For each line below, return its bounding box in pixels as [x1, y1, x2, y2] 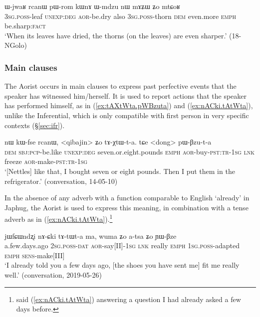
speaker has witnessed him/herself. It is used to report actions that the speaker [4, 90, 247, 101]
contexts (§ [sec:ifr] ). [4, 120, 65, 130]
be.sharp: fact [4, 20, 46, 31]
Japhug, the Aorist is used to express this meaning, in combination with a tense [4, 202, 249, 212]
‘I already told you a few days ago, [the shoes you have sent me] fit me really [4, 260, 240, 270]
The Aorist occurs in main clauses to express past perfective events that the [4, 81, 237, 91]
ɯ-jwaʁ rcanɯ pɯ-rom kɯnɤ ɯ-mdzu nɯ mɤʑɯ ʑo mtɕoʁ [4, 1, 180, 11]
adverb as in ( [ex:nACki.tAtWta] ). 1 [4, 212, 113, 224]
